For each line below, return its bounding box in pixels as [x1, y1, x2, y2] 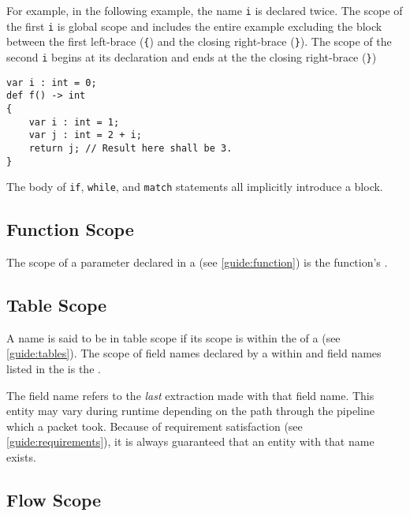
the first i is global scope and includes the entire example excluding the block [6, 17, 382, 34]
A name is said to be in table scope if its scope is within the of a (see [6, 329, 341, 346]
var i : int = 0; [6, 77, 97, 88]
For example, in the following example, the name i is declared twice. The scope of [6, 2, 403, 18]
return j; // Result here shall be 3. [28, 142, 233, 154]
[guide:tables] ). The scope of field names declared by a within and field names [6, 345, 382, 361]
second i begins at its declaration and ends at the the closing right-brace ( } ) [6, 48, 377, 65]
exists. [6, 449, 36, 466]
